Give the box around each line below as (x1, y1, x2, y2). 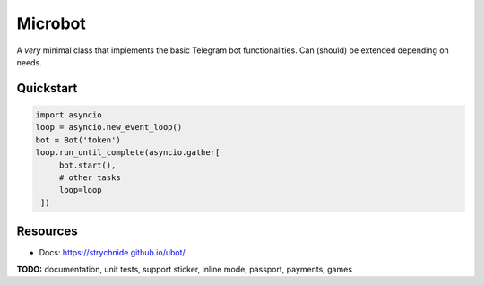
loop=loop (58, 185, 102, 195)
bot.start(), (58, 160, 117, 170)
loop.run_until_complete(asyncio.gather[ (35, 148, 220, 158)
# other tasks (58, 172, 121, 183)
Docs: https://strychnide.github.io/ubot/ (39, 247, 186, 258)
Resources (16, 224, 78, 239)
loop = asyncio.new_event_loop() (35, 122, 183, 133)
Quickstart (16, 81, 78, 96)
